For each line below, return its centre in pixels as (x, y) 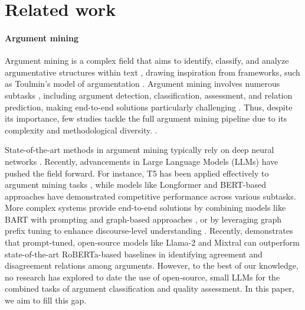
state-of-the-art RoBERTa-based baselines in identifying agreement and (134, 254)
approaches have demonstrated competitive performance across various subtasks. (150, 196)
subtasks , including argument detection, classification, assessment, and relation (149, 95)
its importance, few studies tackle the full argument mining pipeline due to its (146, 118)
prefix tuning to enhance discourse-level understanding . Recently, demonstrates (149, 231)
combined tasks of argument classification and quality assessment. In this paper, (150, 288)
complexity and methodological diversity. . (81, 130)
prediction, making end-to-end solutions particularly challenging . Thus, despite (149, 107)
